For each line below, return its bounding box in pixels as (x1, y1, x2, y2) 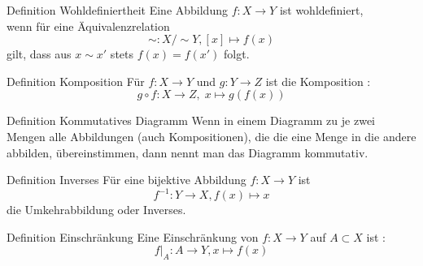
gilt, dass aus (7, 45, 72, 62)
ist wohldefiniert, (279, 2, 364, 18)
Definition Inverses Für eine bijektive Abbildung (7, 171, 246, 188)
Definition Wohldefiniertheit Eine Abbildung (7, 2, 228, 18)
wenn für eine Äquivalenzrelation (7, 17, 170, 34)
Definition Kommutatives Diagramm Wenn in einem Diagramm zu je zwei (7, 112, 375, 129)
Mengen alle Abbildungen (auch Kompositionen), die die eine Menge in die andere (7, 127, 416, 144)
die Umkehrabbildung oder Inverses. (7, 201, 186, 218)
